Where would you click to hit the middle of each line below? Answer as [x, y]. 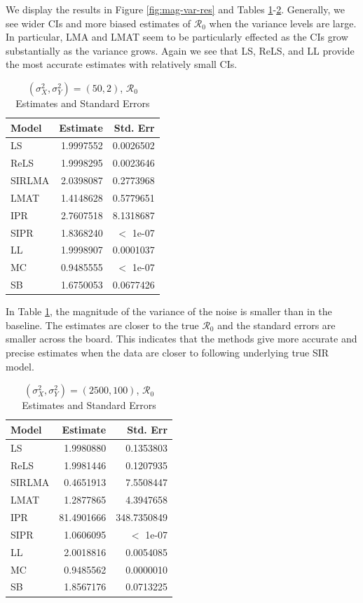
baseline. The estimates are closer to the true [102, 325]
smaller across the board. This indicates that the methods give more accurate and [181, 339]
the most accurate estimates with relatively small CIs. [122, 64]
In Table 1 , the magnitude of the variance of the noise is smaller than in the [169, 311]
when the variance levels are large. [283, 23]
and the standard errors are [276, 325]
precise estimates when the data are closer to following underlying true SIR [167, 353]
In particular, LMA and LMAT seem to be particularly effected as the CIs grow [177, 37]
